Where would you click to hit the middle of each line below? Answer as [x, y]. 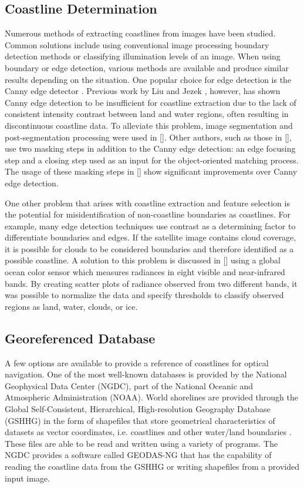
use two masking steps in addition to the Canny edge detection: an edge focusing [150, 148]
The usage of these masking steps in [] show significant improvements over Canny [151, 171]
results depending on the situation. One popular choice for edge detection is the [148, 79]
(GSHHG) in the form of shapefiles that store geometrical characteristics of [140, 420]
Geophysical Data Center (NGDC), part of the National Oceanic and [129, 385]
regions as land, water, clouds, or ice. [71, 306]
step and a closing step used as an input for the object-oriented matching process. [152, 160]
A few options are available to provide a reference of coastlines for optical [137, 362]
